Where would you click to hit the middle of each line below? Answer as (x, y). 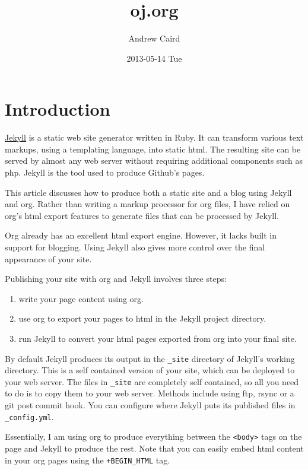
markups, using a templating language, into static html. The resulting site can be (153, 149)
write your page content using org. (81, 298)
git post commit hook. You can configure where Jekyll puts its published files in (150, 405)
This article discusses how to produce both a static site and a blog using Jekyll (148, 192)
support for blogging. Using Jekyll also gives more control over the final (135, 247)
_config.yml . (29, 416)
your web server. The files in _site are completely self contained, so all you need (152, 381)
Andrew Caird (154, 38)
